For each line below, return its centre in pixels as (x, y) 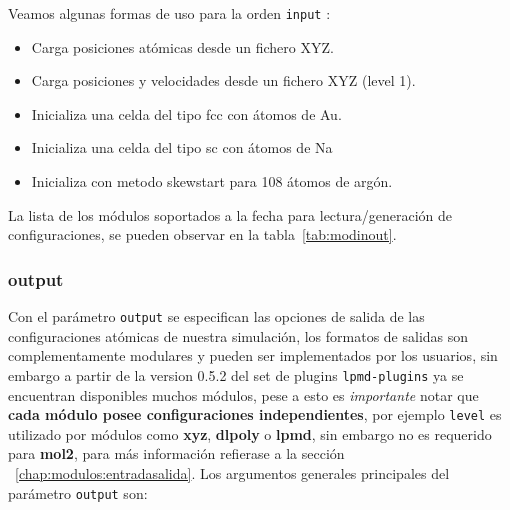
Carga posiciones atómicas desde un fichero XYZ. (182, 46)
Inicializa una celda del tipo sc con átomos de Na (182, 147)
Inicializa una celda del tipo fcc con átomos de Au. (186, 113)
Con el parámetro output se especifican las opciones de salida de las (216, 316)
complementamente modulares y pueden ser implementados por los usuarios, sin (253, 355)
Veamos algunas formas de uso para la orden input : (169, 13)
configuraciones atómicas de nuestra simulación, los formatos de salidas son (238, 335)
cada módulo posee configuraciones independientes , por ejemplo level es (255, 414)
